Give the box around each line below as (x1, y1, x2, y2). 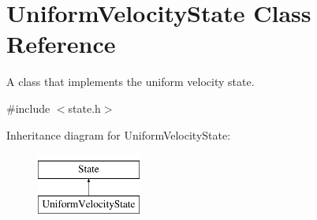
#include (6, 99, 50, 116)
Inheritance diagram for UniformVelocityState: (6, 126, 231, 143)
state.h (68, 99, 101, 116)
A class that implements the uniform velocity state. (6, 73, 255, 90)
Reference (6, 28, 116, 60)
